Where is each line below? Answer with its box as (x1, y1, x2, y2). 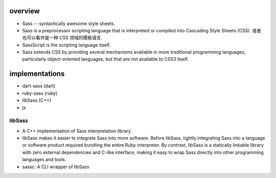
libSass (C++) (22, 97, 51, 103)
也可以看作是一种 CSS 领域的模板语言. (22, 35, 103, 41)
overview (9, 7, 40, 15)
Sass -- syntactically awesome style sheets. (22, 20, 115, 27)
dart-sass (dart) (22, 83, 56, 89)
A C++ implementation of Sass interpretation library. (22, 128, 132, 134)
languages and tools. (22, 157, 66, 163)
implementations (9, 70, 65, 78)
